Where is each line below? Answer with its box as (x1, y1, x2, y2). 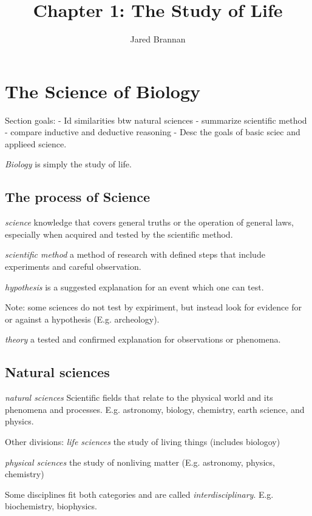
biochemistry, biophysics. (5, 500, 97, 512)
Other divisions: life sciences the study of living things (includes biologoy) (5, 435, 280, 447)
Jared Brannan (130, 33, 186, 45)
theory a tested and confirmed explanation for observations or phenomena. (5, 333, 281, 346)
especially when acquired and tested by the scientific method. (5, 227, 233, 240)
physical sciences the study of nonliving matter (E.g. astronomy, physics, (5, 455, 275, 468)
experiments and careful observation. (5, 260, 141, 273)
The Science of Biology (5, 78, 201, 103)
